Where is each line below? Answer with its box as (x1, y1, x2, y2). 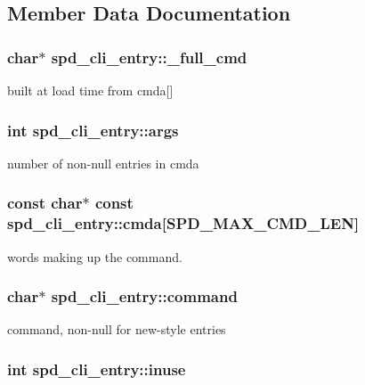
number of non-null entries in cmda (7, 153, 199, 172)
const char (7, 192, 83, 214)
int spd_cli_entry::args (7, 119, 179, 141)
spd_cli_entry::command (51, 285, 238, 307)
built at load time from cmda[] (7, 81, 174, 99)
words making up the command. (7, 247, 182, 266)
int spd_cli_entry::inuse (7, 357, 186, 380)
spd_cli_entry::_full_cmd (51, 45, 247, 68)
